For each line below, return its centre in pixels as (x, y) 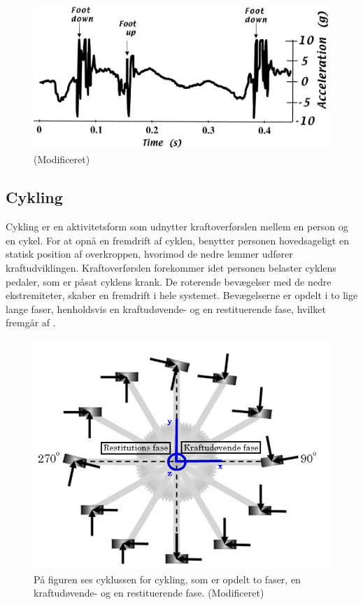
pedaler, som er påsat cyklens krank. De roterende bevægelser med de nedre (169, 281)
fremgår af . (31, 322)
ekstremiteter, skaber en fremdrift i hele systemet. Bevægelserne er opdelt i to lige (182, 295)
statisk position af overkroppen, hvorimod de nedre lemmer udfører (149, 254)
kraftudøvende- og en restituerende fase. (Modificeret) (149, 593)
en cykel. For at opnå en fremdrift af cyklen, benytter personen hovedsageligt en (177, 240)
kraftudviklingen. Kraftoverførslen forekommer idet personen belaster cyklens (171, 268)
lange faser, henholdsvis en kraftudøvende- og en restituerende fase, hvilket (166, 308)
